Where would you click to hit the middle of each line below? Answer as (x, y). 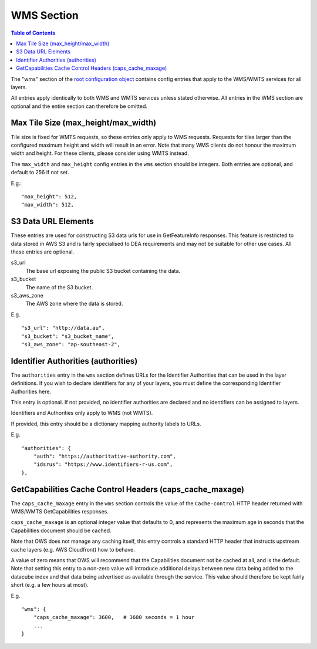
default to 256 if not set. (40, 173)
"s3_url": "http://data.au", (63, 328)
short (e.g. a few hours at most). (50, 585)
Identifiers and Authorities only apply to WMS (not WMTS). (82, 413)
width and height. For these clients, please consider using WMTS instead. (100, 153)
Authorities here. (31, 391)
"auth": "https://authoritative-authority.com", (104, 456)
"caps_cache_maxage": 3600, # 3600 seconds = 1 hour (114, 617)
